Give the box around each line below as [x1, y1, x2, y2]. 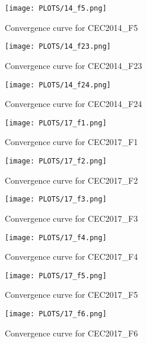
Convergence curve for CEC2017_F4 [5, 250, 138, 263]
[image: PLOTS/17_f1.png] [5, 118, 107, 127]
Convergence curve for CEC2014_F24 [5, 97, 142, 110]
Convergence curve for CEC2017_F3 [5, 212, 138, 224]
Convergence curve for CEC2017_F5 [5, 288, 138, 301]
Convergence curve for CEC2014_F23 [5, 59, 142, 71]
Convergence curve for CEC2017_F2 [5, 174, 138, 186]
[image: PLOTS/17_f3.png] [5, 195, 107, 204]
